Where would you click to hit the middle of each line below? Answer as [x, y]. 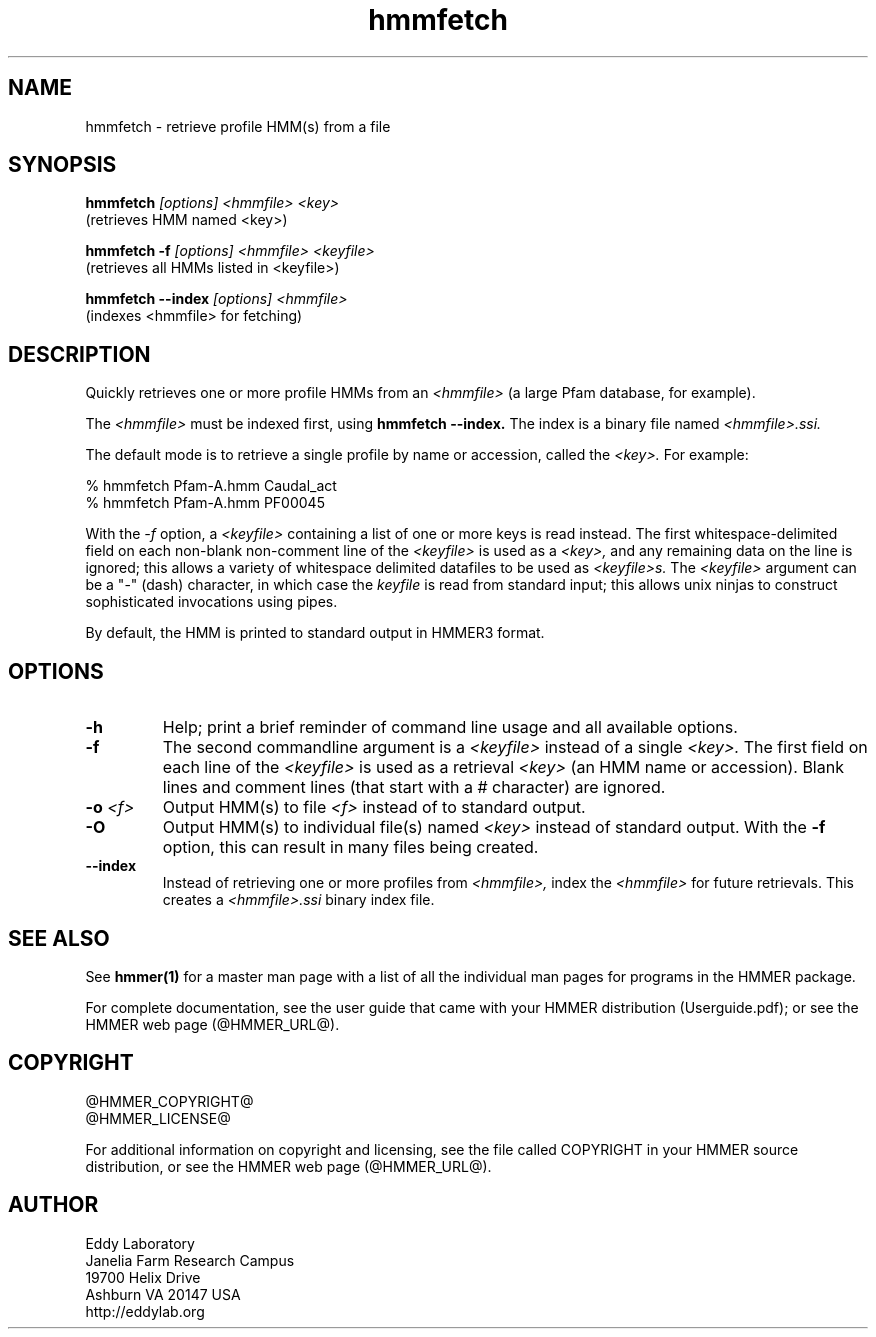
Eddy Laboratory [140, 1243]
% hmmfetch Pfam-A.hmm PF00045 [205, 503]
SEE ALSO [59, 938]
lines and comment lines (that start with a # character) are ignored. [414, 787]
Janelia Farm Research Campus [190, 1260]
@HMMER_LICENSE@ [158, 1118]
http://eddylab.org [145, 1311]
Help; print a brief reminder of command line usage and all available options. [450, 727]
